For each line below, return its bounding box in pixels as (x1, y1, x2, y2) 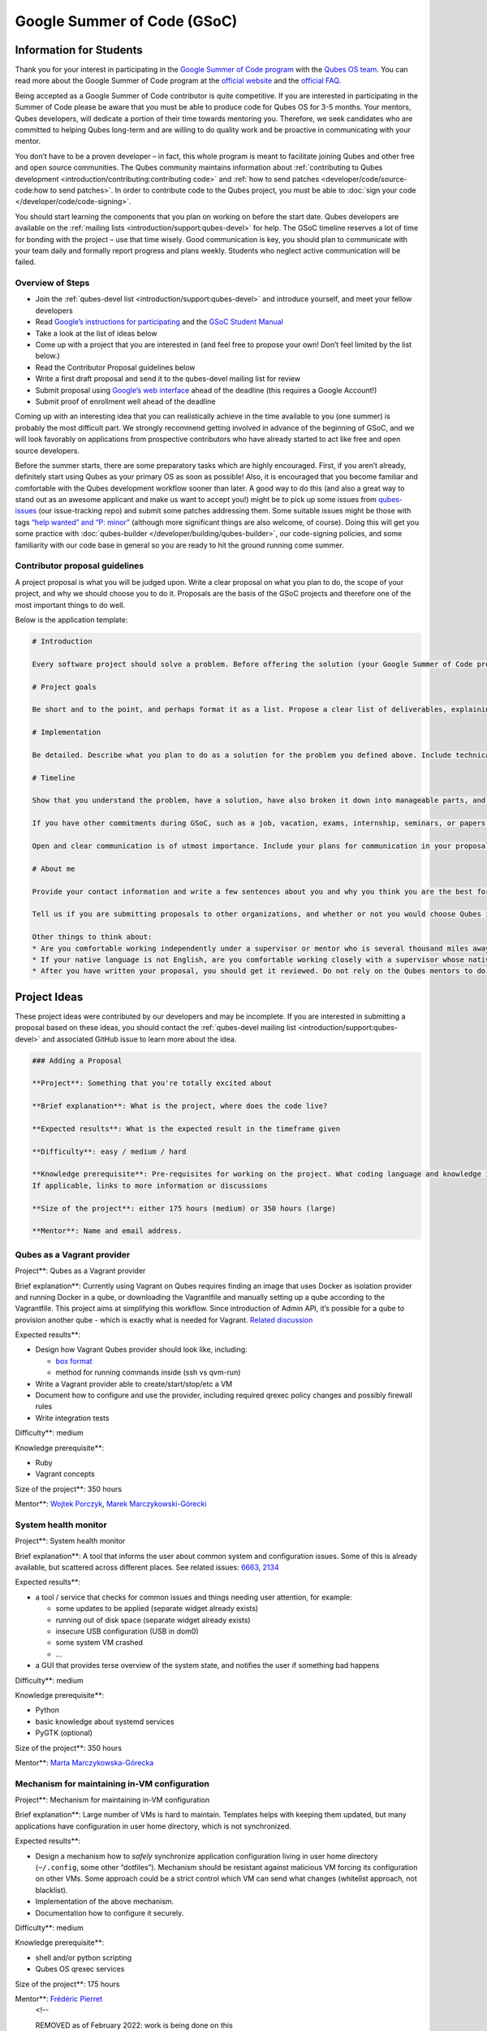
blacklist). (35, 1885, 68, 1895)
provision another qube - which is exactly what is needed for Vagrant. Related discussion (15, 1314, 313, 1324)
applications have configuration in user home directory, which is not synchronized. (15, 1821, 292, 1831)
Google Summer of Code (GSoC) (15, 12, 238, 30)
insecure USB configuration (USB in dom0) (55, 1626, 199, 1636)
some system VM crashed (55, 1638, 144, 1648)
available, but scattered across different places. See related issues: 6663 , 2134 (15, 1562, 279, 1572)
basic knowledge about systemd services (35, 1717, 175, 1726)
